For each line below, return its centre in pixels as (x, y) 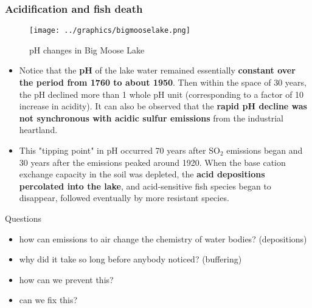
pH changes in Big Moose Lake (87, 50)
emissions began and (265, 150)
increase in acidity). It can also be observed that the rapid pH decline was (163, 106)
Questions (23, 218)
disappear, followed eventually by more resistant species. (124, 198)
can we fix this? (48, 300)
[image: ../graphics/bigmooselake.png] (110, 31)
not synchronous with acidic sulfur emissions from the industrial (151, 118)
